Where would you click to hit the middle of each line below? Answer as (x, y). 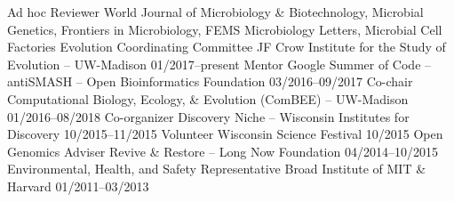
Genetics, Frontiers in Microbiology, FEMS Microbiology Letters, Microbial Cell (225, 29)
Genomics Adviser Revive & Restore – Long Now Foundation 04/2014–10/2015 (223, 151)
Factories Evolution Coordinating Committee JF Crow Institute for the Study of (227, 47)
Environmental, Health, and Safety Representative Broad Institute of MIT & (217, 169)
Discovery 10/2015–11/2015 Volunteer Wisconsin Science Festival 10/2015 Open (225, 134)
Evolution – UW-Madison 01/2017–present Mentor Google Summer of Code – (219, 64)
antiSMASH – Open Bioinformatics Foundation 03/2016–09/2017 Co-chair (210, 81)
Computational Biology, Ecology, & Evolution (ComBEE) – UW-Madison (208, 98)
